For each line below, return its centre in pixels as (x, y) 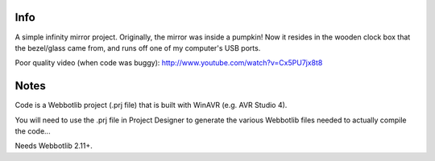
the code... (33, 131)
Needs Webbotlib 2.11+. (54, 146)
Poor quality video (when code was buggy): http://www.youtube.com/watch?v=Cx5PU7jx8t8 (169, 63)
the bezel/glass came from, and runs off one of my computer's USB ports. (138, 47)
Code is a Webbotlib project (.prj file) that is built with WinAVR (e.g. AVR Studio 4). (151, 105)
